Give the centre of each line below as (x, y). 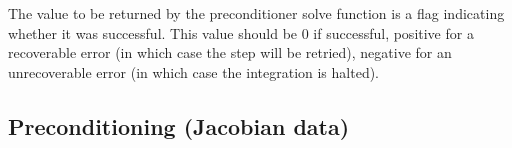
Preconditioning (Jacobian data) (179, 125)
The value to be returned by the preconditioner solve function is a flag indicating (256, 13)
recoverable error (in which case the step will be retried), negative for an (230, 52)
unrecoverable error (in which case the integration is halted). (193, 71)
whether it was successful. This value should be (153, 32)
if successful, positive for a (393, 32)
